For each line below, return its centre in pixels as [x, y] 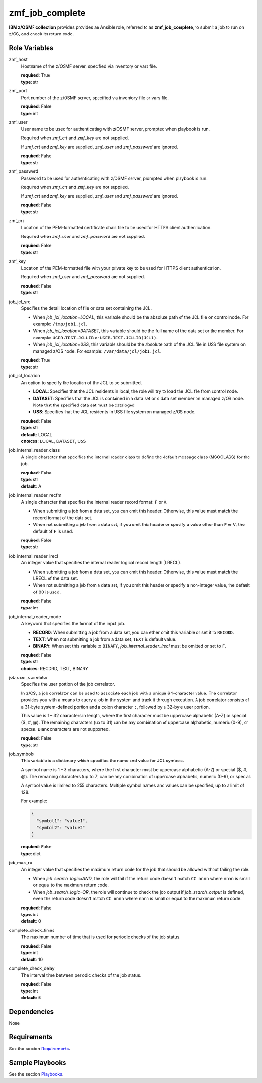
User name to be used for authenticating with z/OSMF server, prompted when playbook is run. [115, 129]
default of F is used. [53, 531]
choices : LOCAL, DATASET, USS [54, 441]
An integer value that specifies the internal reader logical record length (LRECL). [101, 563]
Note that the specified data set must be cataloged [84, 405]
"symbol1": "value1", [62, 821]
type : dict [31, 854]
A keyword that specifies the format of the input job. [73, 624]
